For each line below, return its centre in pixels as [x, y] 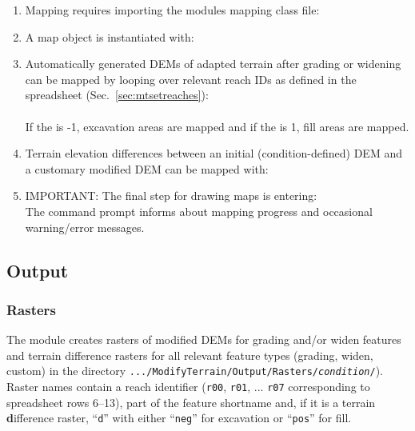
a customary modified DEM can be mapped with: [147, 168]
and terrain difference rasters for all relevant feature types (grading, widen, [190, 355]
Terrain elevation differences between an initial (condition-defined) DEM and [213, 153]
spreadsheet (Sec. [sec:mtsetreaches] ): [117, 95]
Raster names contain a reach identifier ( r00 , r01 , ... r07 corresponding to [188, 386]
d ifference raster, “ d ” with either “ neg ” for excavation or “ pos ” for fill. [179, 418]
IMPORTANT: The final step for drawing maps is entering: [171, 196]
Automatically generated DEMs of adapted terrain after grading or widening [213, 64]
